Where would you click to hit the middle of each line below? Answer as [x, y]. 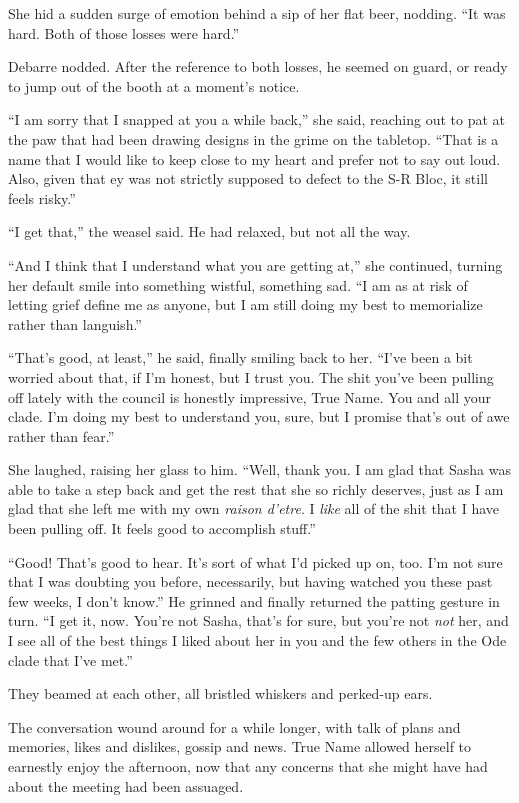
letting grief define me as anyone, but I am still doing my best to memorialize [245, 304]
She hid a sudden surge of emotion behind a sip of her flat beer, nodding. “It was [257, 13]
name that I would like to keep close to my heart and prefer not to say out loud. [254, 158]
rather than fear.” [61, 435]
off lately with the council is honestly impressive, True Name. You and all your [250, 396]
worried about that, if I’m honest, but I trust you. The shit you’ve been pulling [251, 376]
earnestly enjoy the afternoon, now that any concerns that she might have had [248, 766]
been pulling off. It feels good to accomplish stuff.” [162, 528]
